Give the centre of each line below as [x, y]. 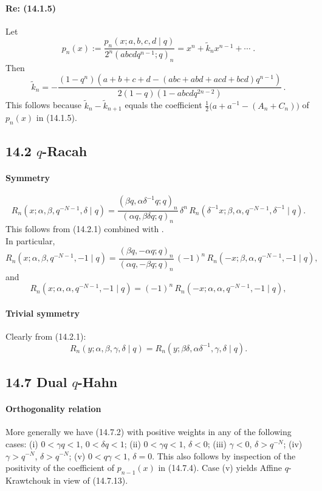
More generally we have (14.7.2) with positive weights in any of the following [149, 432]
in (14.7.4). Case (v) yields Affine [220, 468]
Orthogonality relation [53, 409]
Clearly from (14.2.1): [46, 336]
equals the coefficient [163, 105]
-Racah [65, 151]
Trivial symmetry [43, 313]
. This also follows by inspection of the [224, 455]
